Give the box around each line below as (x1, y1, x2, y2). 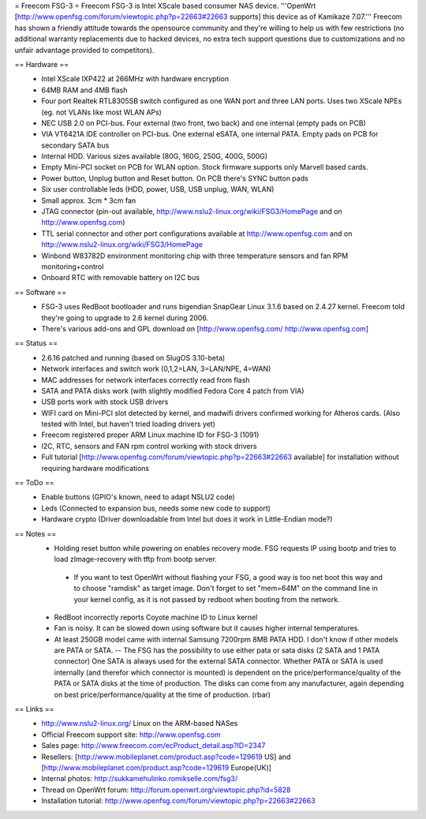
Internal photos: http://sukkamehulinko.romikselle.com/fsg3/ (41, 774, 238, 783)
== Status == (14, 338, 58, 348)
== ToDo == (14, 478, 54, 488)
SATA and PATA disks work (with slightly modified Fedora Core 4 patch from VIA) (41, 386, 305, 395)
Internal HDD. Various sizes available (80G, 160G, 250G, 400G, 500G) (41, 151, 268, 161)
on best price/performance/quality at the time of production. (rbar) (54, 690, 271, 699)
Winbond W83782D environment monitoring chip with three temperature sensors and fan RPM (41, 251, 349, 260)
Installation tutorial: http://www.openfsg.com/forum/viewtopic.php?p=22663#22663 (41, 796, 316, 806)
